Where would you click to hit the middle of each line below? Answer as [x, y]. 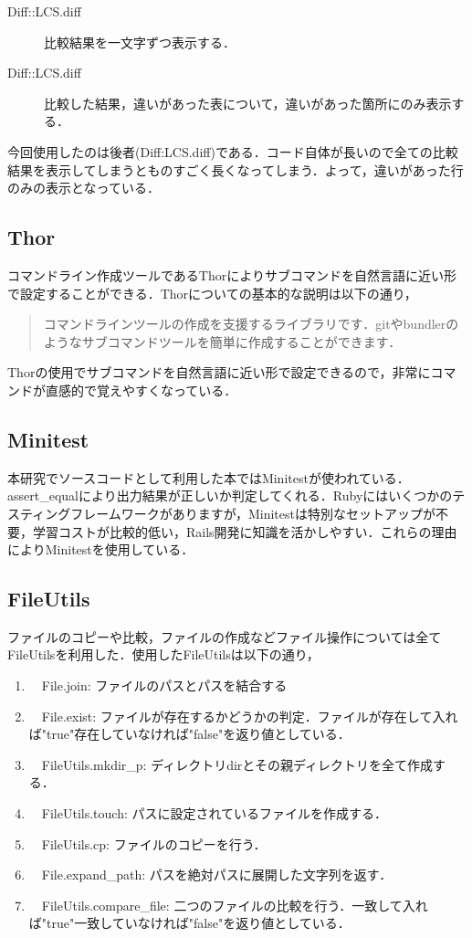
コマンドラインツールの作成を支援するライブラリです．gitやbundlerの [251, 324]
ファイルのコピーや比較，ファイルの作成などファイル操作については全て [225, 636]
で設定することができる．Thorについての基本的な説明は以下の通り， [212, 293]
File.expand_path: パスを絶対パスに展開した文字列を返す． [217, 875]
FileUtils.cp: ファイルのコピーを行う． [154, 843]
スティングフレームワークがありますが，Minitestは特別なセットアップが [221, 513]
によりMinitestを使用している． [101, 549]
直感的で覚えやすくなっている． [141, 390]
